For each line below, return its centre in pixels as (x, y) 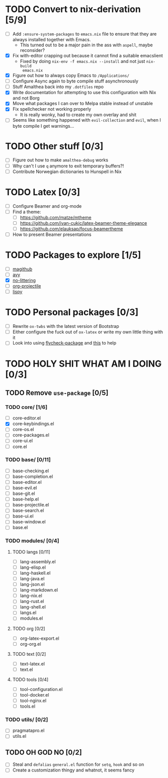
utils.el (19, 736)
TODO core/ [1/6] (26, 407)
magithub (22, 269)
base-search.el (28, 510)
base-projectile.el (31, 505)
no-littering (24, 280)
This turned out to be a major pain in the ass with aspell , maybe (86, 45)
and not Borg (26, 98)
